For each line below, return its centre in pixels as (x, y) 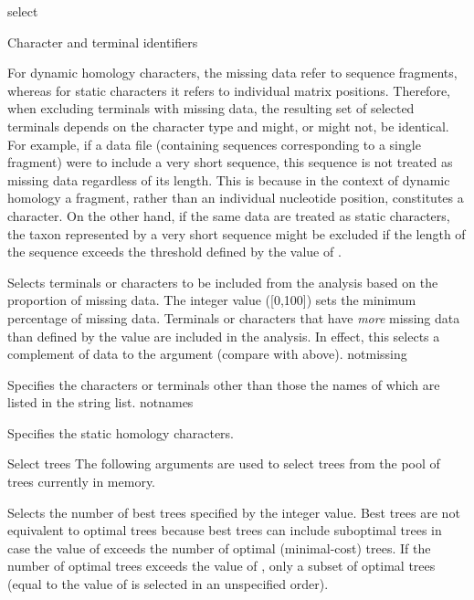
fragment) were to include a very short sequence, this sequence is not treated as (230, 162)
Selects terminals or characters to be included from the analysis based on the (223, 282)
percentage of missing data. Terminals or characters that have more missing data (234, 317)
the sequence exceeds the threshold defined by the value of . (174, 252)
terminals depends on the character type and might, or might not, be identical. (228, 126)
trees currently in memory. (82, 482)
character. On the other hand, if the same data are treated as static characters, (229, 215)
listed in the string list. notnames (100, 402)
